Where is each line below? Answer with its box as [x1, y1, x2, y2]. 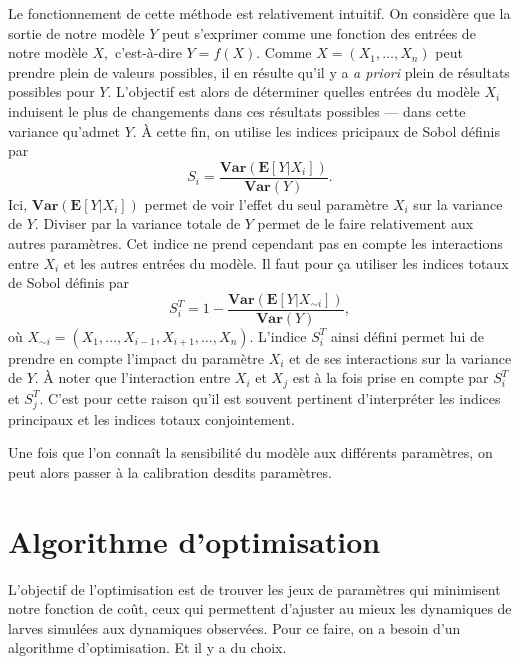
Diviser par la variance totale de [43, 213, 241, 234]
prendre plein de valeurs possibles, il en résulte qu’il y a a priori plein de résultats [8, 61, 510, 82]
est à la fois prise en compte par [292, 367, 489, 388]
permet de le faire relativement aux [257, 213, 474, 234]
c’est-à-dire [114, 42, 182, 63]
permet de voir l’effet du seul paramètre [144, 193, 389, 214]
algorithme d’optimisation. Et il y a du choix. [8, 637, 287, 658]
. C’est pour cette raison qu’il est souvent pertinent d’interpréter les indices [39, 387, 501, 408]
